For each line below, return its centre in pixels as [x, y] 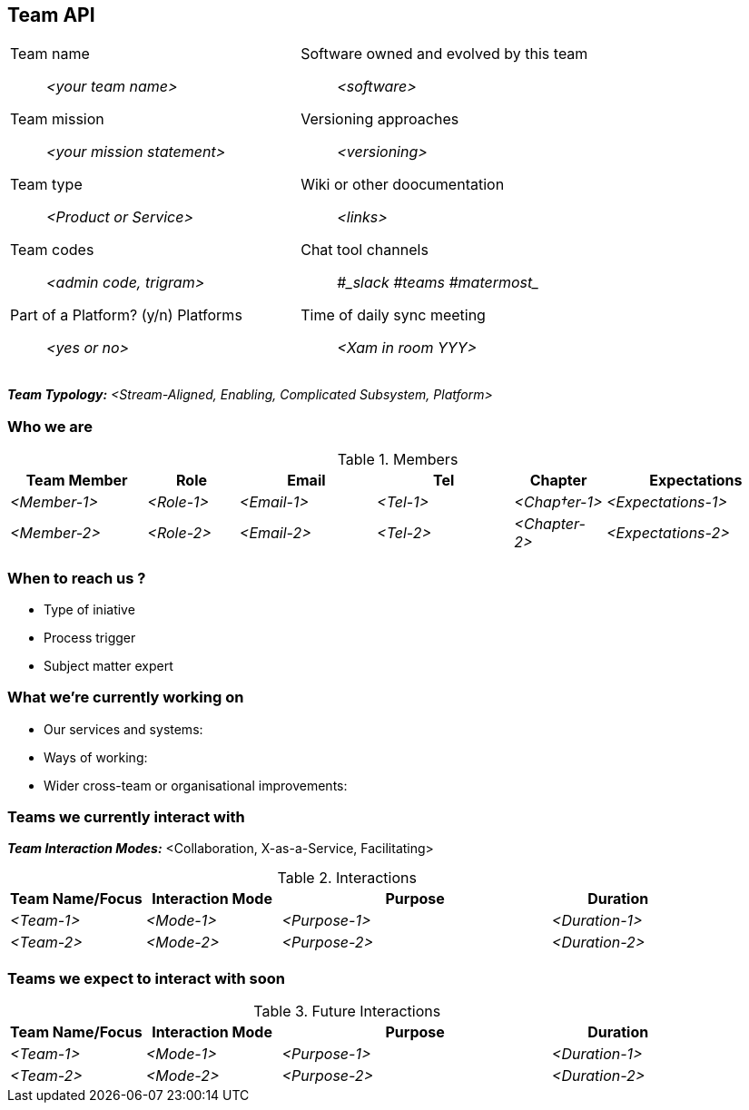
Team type [46, 185]
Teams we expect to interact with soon [146, 978]
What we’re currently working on [126, 697]
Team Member [77, 481]
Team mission [57, 119]
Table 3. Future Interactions [347, 1012]
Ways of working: [96, 757]
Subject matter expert [108, 665]
